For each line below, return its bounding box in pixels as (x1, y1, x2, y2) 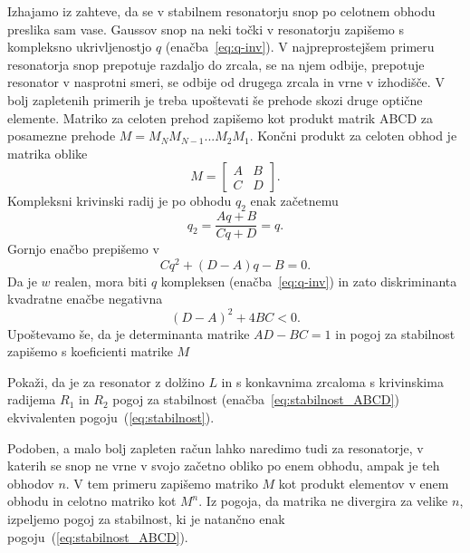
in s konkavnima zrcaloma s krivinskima (221, 372, 444, 391)
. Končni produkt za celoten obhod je (249, 126, 457, 145)
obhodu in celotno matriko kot (7, 491, 177, 510)
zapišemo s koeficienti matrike (7, 342, 173, 361)
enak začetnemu (250, 191, 339, 210)
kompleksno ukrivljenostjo (7, 37, 152, 56)
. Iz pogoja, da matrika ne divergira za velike (198, 491, 448, 510)
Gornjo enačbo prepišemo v (7, 239, 159, 258)
